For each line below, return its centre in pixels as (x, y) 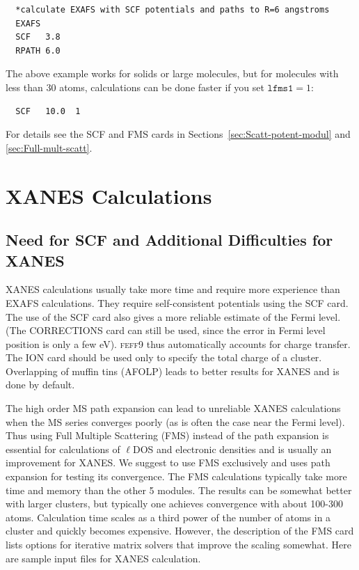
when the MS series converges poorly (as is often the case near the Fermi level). (175, 421)
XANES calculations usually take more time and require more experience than (173, 289)
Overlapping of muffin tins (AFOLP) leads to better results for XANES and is (173, 371)
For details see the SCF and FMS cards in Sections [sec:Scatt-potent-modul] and (178, 134)
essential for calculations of (63, 449)
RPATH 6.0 (38, 50)
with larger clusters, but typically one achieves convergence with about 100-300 (174, 504)
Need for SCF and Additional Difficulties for (169, 240)
